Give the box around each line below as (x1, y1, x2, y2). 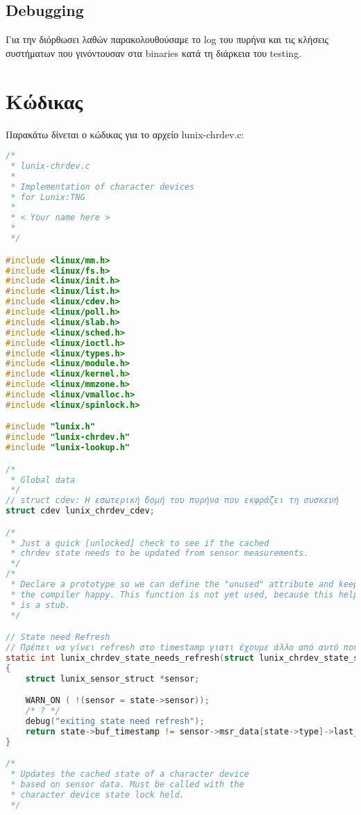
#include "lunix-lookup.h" (6, 443, 130, 453)
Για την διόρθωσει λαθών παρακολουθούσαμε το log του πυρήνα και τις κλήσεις (6, 32, 329, 47)
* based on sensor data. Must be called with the (10, 780, 244, 790)
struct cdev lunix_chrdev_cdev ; (6, 506, 155, 516)
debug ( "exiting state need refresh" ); (25, 716, 205, 727)
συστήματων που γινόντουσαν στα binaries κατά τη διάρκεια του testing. (6, 45, 302, 60)
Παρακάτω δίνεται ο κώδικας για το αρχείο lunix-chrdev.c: (6, 126, 244, 141)
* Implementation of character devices (10, 181, 195, 192)
